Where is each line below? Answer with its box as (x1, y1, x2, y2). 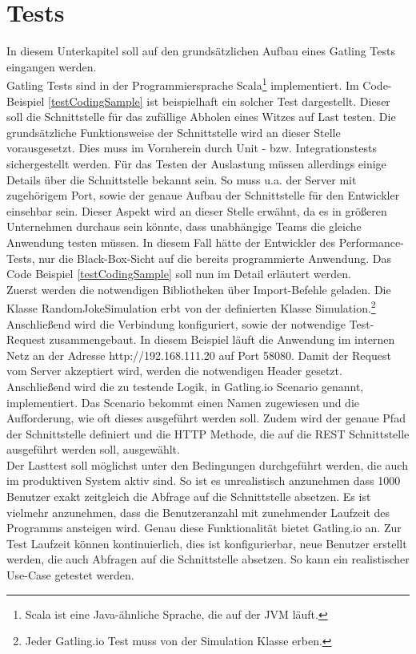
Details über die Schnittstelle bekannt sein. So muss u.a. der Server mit (6, 171, 357, 188)
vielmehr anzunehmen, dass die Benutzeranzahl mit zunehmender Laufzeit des (6, 503, 390, 520)
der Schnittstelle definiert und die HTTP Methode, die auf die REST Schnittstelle (6, 425, 410, 442)
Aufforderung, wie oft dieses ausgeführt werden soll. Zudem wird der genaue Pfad (6, 410, 406, 426)
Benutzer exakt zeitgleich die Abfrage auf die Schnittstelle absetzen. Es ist (6, 488, 371, 505)
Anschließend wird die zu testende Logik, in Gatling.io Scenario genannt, (6, 377, 364, 394)
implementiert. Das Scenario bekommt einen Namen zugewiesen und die (6, 394, 359, 410)
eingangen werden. (6, 58, 97, 75)
